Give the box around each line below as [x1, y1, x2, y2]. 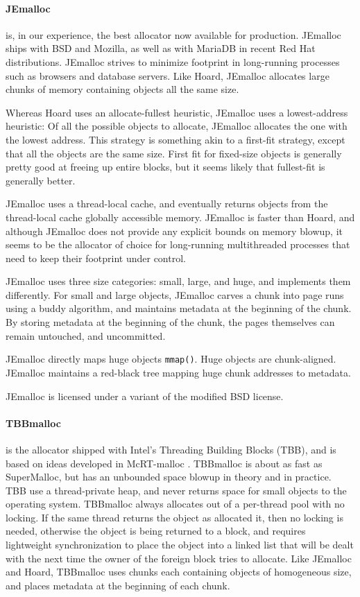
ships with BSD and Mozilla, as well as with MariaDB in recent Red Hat [6, 41, 316, 55]
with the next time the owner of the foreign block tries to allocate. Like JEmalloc [6, 551, 352, 565]
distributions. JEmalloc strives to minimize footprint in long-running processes [6, 54, 340, 69]
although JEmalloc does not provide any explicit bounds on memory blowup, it [6, 223, 343, 238]
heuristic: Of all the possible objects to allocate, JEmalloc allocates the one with [6, 119, 348, 133]
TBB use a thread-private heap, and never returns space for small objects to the [6, 483, 347, 497]
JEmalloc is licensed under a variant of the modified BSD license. [6, 388, 284, 403]
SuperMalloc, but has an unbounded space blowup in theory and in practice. [6, 469, 332, 484]
